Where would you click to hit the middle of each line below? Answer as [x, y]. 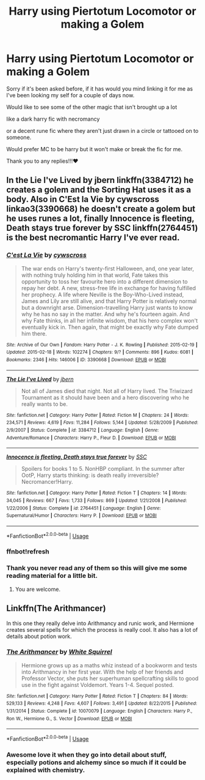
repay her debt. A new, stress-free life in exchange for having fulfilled [109, 288]
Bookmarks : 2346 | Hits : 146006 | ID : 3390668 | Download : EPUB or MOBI [86, 359]
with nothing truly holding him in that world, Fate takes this [95, 275]
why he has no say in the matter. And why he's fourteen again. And [106, 314]
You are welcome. [38, 589]
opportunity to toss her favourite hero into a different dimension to [104, 281]
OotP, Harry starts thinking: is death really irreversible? [90, 475]
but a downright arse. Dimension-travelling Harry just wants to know [107, 307]
